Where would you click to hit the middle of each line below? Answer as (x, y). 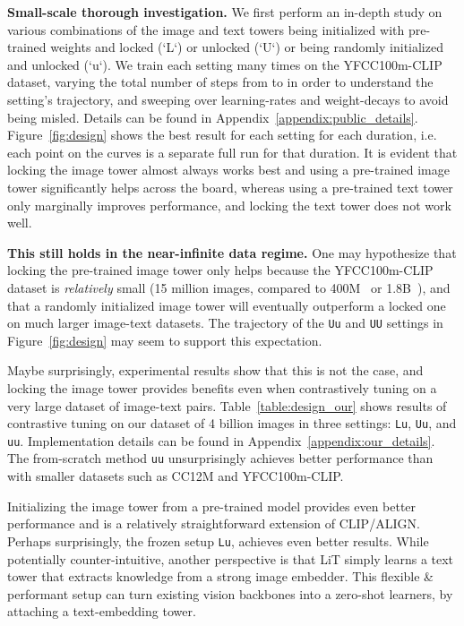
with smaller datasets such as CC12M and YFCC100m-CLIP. (176, 476)
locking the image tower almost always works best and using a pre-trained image (228, 170)
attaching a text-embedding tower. (102, 611)
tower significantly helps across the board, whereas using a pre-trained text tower (230, 187)
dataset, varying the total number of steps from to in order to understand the (220, 82)
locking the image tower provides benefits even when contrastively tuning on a (222, 387)
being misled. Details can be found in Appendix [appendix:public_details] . (213, 117)
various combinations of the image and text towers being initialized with (206, 29)
